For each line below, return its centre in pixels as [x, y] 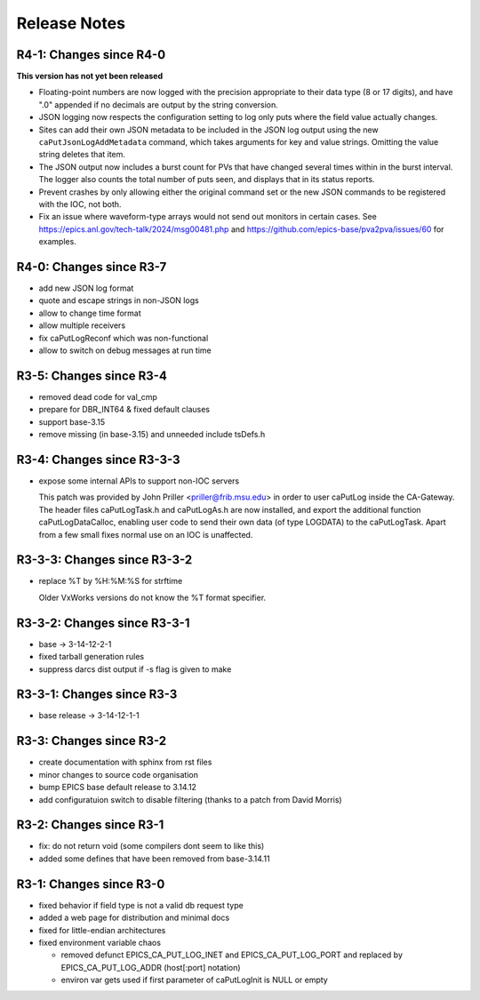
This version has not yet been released [90, 76]
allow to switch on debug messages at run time [125, 350]
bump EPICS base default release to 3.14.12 [118, 788]
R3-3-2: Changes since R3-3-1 [103, 623]
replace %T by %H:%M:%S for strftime [111, 581]
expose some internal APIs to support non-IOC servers [139, 481]
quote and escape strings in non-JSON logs [119, 300]
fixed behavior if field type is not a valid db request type [141, 905]
